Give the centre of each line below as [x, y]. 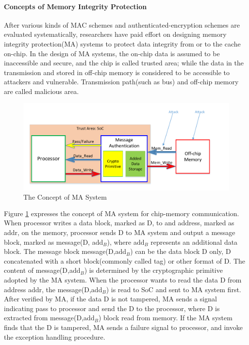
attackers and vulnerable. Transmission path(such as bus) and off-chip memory [121, 82]
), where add [126, 242]
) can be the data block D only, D [181, 251]
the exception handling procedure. [55, 337]
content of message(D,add [42, 270]
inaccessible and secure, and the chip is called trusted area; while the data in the [124, 63]
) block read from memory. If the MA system [165, 318]
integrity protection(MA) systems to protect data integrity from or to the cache [122, 43]
